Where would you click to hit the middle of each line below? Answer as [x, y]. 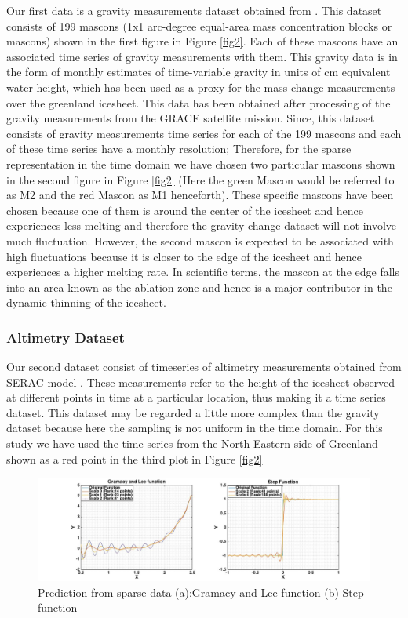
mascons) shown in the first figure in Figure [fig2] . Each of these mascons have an [202, 41]
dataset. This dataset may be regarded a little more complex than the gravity [193, 412]
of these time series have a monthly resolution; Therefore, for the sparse [179, 149]
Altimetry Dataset [66, 337]
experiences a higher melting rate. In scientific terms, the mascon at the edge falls [203, 272]
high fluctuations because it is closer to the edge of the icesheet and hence [184, 256]
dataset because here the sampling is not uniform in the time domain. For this [195, 428]
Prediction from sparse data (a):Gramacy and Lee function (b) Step [201, 592]
